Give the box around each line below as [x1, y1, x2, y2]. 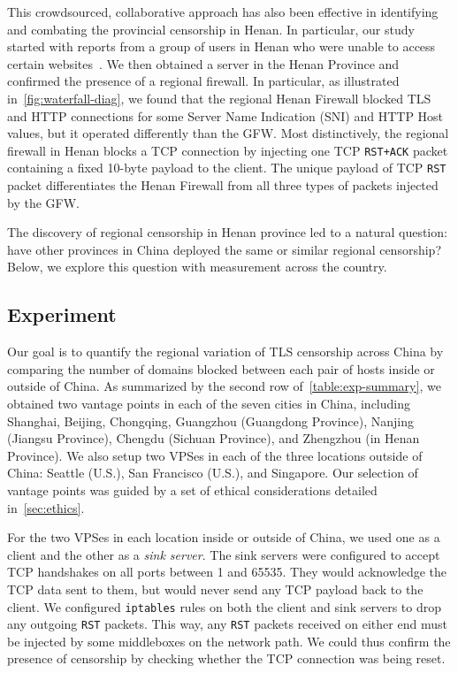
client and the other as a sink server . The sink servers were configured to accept [7, 545, 440, 563]
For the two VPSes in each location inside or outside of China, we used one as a [7, 528, 440, 547]
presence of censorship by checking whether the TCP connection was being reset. [7, 649, 446, 668]
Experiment [7, 301, 117, 328]
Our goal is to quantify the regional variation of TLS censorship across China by [7, 342, 444, 361]
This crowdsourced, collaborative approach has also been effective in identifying [7, 3, 439, 20]
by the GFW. [7, 193, 80, 211]
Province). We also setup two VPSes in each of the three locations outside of [7, 446, 423, 464]
